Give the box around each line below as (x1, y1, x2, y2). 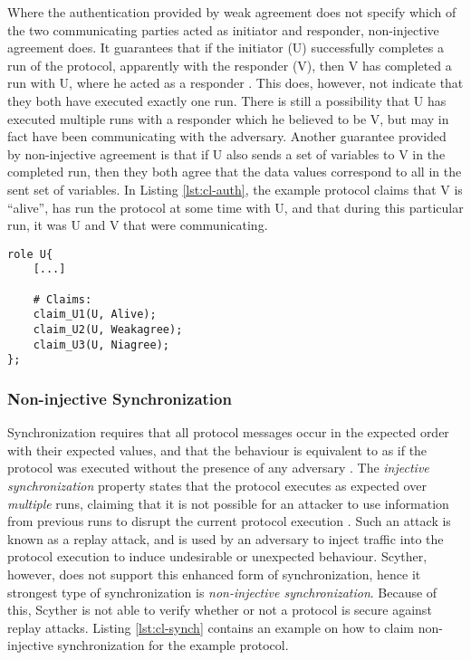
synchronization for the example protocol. (57, 636, 289, 655)
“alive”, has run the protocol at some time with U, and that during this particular (7, 197, 464, 216)
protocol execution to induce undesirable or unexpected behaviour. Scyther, (7, 547, 428, 566)
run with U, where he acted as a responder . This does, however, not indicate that (7, 73, 464, 92)
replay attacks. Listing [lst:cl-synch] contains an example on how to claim (7, 617, 414, 636)
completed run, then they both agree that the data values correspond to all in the (7, 162, 462, 181)
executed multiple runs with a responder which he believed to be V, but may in (7, 109, 449, 128)
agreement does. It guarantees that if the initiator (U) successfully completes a (7, 38, 444, 57)
